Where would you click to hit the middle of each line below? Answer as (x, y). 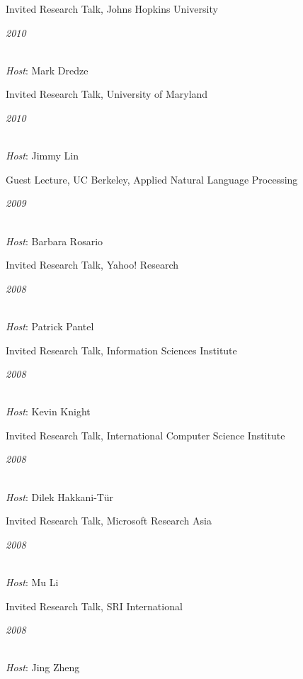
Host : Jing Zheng (43, 667)
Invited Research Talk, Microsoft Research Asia (109, 521)
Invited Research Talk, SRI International (94, 606)
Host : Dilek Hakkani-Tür (59, 496)
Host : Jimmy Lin (42, 156)
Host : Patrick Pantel (50, 326)
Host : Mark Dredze (47, 70)
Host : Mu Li (32, 582)
